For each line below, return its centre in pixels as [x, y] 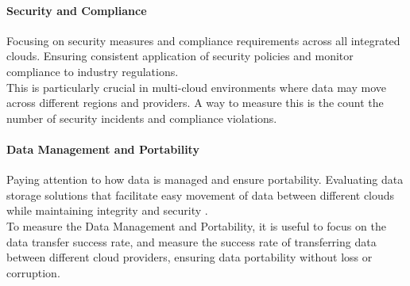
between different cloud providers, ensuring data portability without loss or [190, 257]
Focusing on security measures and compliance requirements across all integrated [203, 40]
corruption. [33, 272]
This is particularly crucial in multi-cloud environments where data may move [196, 87]
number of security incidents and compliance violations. [142, 118]
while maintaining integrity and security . [107, 210]
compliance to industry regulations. [93, 71]
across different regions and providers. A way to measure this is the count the [195, 103]
